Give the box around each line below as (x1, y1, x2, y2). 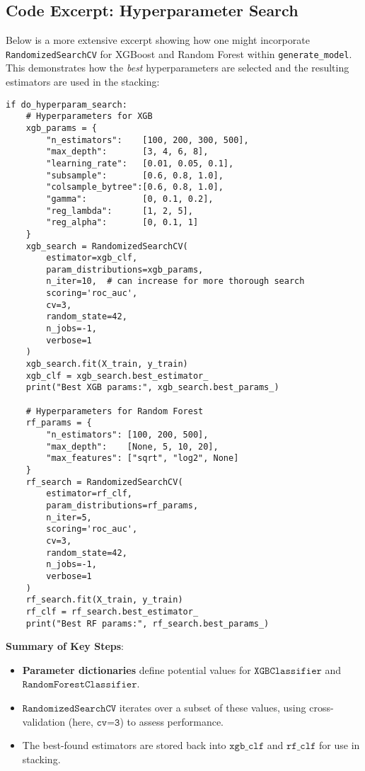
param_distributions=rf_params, (46, 500, 199, 510)
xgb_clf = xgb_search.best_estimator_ (25, 370, 209, 381)
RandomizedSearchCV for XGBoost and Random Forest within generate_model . (6, 46, 352, 61)
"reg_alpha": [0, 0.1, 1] (46, 217, 199, 228)
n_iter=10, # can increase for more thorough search (46, 276, 305, 287)
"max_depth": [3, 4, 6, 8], (46, 147, 209, 157)
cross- (309, 699, 334, 714)
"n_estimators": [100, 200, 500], (46, 430, 209, 440)
